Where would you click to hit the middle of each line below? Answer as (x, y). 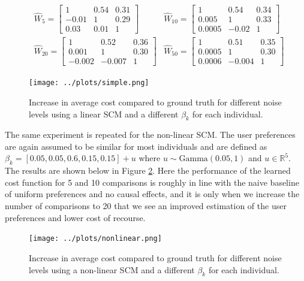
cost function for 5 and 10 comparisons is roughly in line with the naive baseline (152, 182)
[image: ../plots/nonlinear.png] (95, 239)
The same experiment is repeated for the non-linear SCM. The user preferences (150, 135)
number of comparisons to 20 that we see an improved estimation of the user (146, 206)
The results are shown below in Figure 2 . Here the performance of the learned (148, 170)
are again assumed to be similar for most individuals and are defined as (136, 146)
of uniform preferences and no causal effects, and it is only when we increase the (152, 194)
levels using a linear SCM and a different (104, 114)
